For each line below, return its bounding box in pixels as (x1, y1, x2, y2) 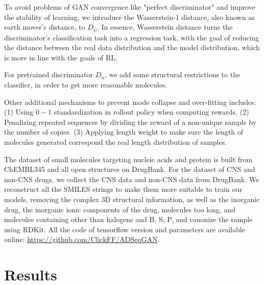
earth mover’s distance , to (4, 21, 85, 32)
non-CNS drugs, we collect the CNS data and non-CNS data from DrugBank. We (4, 173, 259, 184)
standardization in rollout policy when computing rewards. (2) (54, 106, 249, 117)
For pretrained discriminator (4, 69, 93, 80)
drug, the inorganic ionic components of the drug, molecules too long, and (4, 204, 235, 214)
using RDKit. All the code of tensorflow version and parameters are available (4, 224, 245, 234)
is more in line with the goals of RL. (4, 52, 117, 62)
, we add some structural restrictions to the (104, 69, 241, 80)
